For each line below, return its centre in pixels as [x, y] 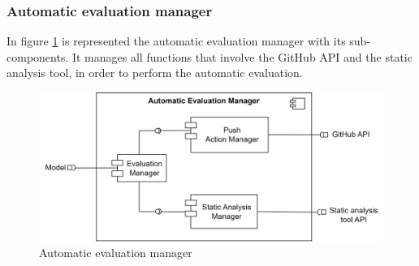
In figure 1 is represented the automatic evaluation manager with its [176, 41]
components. [38, 56]
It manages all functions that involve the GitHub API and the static [242, 56]
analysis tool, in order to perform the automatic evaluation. [155, 73]
